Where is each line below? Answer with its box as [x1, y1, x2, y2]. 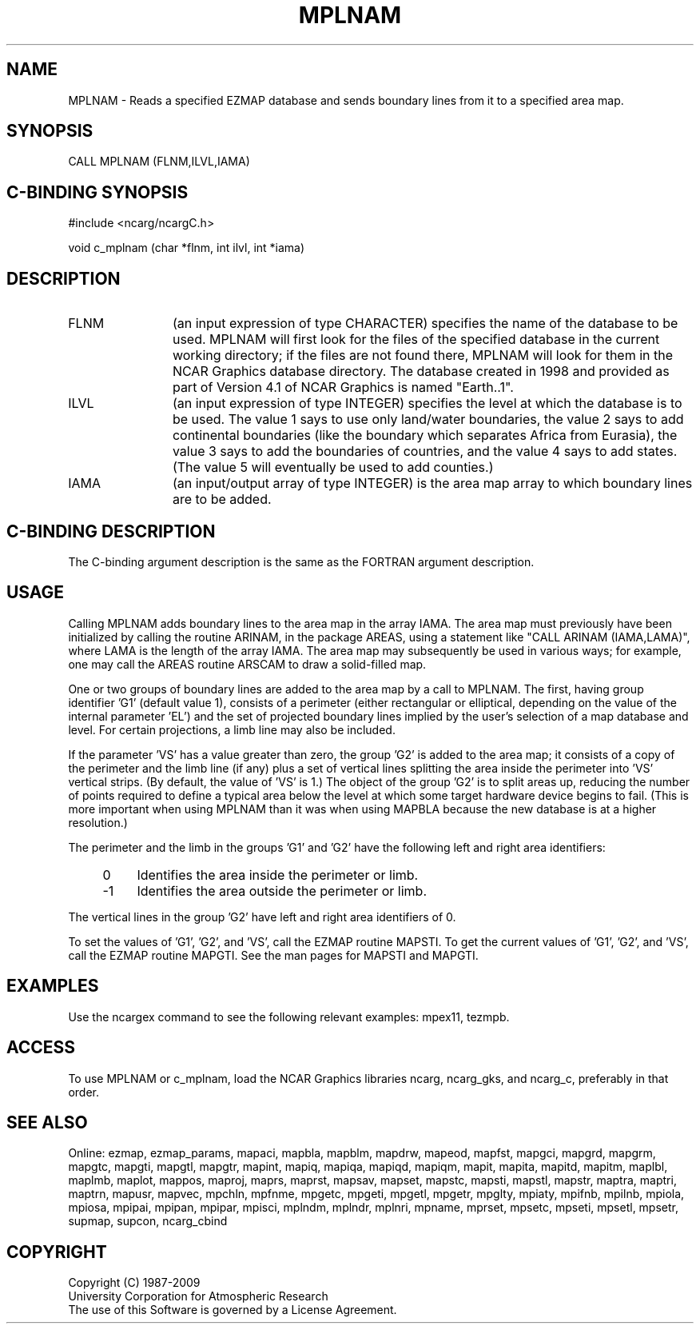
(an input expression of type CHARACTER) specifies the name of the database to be [172, 315, 678, 332]
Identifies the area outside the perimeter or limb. [137, 882, 428, 899]
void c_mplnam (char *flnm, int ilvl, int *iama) [68, 241, 305, 255]
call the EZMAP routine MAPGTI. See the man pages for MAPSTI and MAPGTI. [68, 948, 479, 962]
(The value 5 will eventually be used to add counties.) [172, 459, 494, 476]
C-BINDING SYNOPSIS [6, 182, 189, 202]
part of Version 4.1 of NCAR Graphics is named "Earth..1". [172, 379, 514, 396]
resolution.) [68, 815, 128, 829]
